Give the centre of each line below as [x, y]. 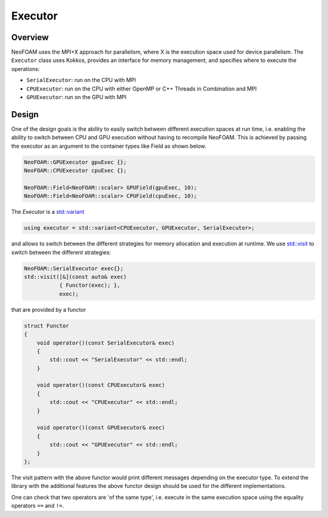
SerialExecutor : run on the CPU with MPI [81, 80]
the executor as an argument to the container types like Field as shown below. [109, 146]
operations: [26, 69]
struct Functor [46, 326]
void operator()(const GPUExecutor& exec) [101, 428]
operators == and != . [38, 506]
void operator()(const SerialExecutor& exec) [106, 343]
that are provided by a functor [49, 309]
